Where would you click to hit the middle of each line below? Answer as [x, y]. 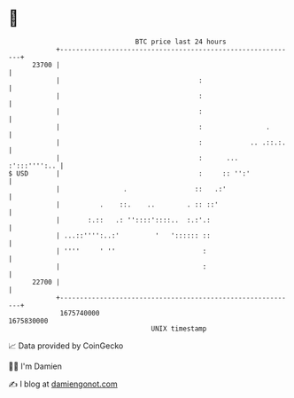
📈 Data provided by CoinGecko [66, 346]
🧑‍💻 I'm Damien [35, 366]
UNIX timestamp [179, 328]
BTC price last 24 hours [181, 42]
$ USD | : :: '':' [129, 173]
